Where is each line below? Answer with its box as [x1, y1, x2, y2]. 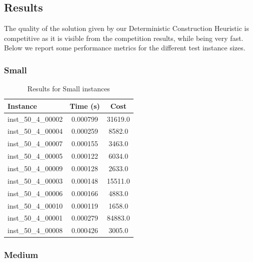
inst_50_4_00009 [7, 163, 63, 174]
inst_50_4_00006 [7, 188, 63, 198]
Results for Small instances [27, 83, 110, 94]
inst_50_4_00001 [7, 213, 63, 223]
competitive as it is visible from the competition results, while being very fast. [4, 32, 243, 43]
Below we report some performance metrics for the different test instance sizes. [4, 42, 245, 53]
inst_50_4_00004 [7, 126, 63, 136]
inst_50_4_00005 [7, 151, 63, 161]
